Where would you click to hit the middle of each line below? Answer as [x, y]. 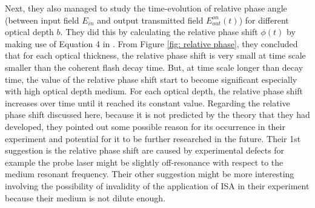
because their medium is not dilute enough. [85, 197]
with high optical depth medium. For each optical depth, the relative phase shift [154, 91]
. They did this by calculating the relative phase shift [159, 32]
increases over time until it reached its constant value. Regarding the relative [148, 102]
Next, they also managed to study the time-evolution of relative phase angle [146, 8]
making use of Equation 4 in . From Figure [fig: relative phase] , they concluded [151, 43]
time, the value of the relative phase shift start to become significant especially [151, 79]
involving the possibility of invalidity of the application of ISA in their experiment [157, 185]
